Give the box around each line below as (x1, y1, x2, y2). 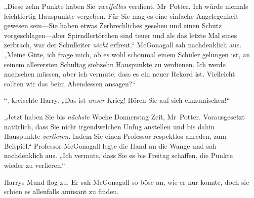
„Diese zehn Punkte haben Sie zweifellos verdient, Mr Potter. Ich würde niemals (4, 1, 248, 11)
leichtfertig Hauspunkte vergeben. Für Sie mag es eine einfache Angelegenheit (4, 10, 239, 21)
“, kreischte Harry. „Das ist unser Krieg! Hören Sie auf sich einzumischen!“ (4, 95, 230, 105)
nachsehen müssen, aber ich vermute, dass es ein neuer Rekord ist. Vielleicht (4, 69, 235, 79)
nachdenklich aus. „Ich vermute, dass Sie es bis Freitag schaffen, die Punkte (4, 150, 233, 160)
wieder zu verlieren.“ (4, 159, 65, 170)
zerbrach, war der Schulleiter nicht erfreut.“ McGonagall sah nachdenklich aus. (4, 40, 242, 50)
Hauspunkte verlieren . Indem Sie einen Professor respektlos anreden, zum (4, 131, 227, 141)
